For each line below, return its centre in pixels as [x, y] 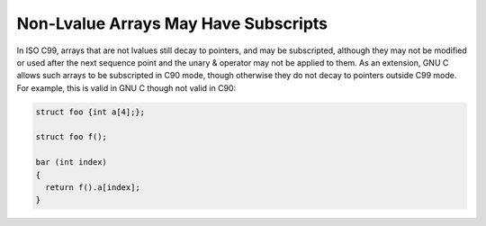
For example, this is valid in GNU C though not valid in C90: [126, 88]
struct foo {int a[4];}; [90, 112]
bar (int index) [72, 163]
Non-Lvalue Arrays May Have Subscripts [172, 23]
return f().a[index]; [93, 188]
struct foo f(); [72, 137]
